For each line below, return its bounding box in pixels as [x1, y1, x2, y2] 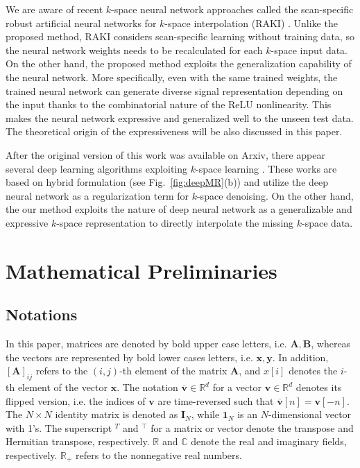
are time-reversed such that [157, 393, 274, 408]
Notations [6, 304, 78, 325]
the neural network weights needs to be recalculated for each [6, 42, 263, 57]
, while [191, 407, 220, 422]
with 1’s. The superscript [6, 420, 112, 435]
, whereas [311, 336, 351, 351]
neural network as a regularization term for [6, 188, 189, 202]
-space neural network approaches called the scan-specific [111, 2, 354, 16]
